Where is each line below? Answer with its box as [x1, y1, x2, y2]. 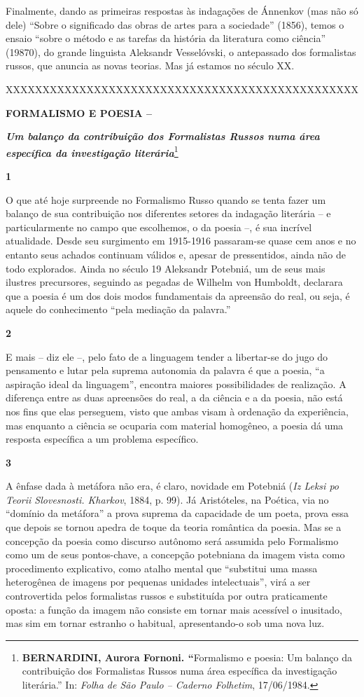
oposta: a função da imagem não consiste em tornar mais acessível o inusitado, [6, 602, 342, 616]
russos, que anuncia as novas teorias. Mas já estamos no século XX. [6, 58, 295, 73]
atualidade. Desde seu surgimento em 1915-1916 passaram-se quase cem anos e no [6, 233, 356, 248]
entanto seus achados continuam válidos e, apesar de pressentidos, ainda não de [6, 247, 346, 261]
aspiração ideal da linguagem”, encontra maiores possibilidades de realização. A [6, 376, 346, 391]
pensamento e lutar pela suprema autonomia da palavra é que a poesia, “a [6, 363, 325, 378]
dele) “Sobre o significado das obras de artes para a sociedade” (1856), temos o [6, 17, 344, 32]
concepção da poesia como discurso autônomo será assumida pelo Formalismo [6, 533, 339, 548]
